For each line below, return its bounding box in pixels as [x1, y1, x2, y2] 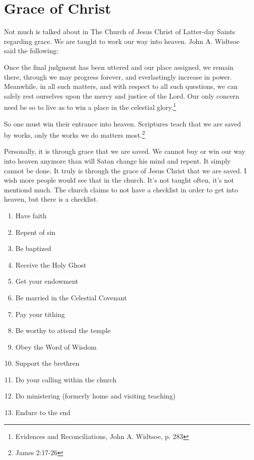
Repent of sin [15, 227, 56, 237]
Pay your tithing [15, 309, 65, 319]
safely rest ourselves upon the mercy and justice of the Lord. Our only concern [4, 90, 239, 101]
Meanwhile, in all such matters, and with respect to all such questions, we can [4, 81, 238, 91]
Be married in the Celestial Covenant [15, 292, 127, 302]
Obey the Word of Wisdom [15, 341, 97, 352]
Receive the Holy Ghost [15, 259, 86, 270]
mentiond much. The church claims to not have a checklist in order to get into [4, 184, 238, 194]
